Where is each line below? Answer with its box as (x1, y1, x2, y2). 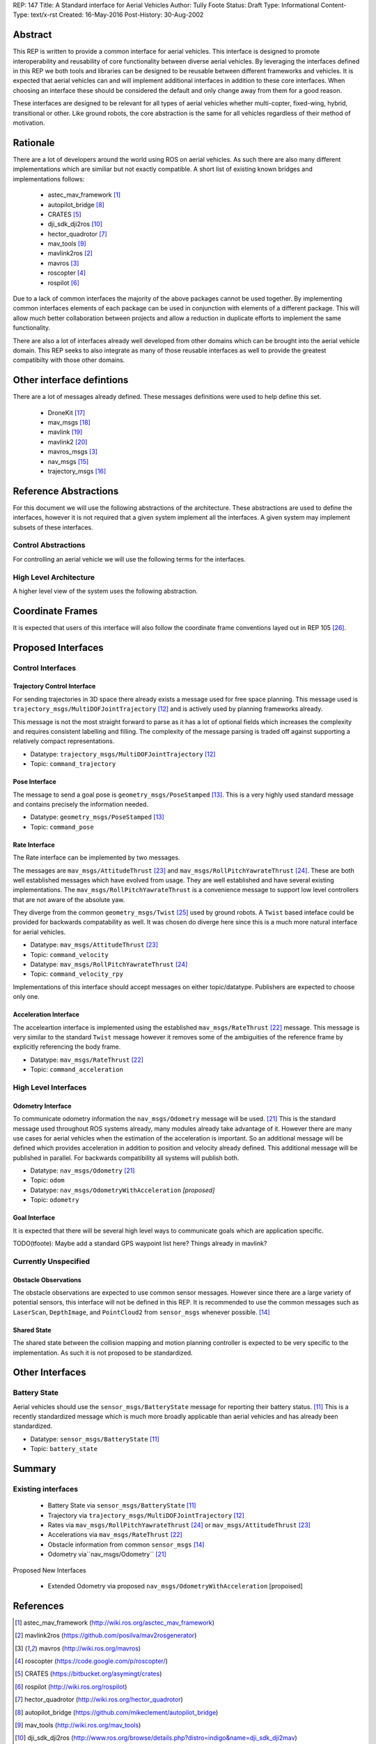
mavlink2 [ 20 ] (47, 437, 88, 446)
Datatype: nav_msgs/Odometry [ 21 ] (30, 1166, 135, 1175)
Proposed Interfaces (13, 642, 104, 654)
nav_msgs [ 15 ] (47, 457, 89, 465)
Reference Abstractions (13, 485, 119, 497)
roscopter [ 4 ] (47, 269, 86, 277)
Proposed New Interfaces (13, 1566, 86, 1574)
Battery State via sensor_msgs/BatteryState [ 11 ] (47, 1501, 196, 1510)
